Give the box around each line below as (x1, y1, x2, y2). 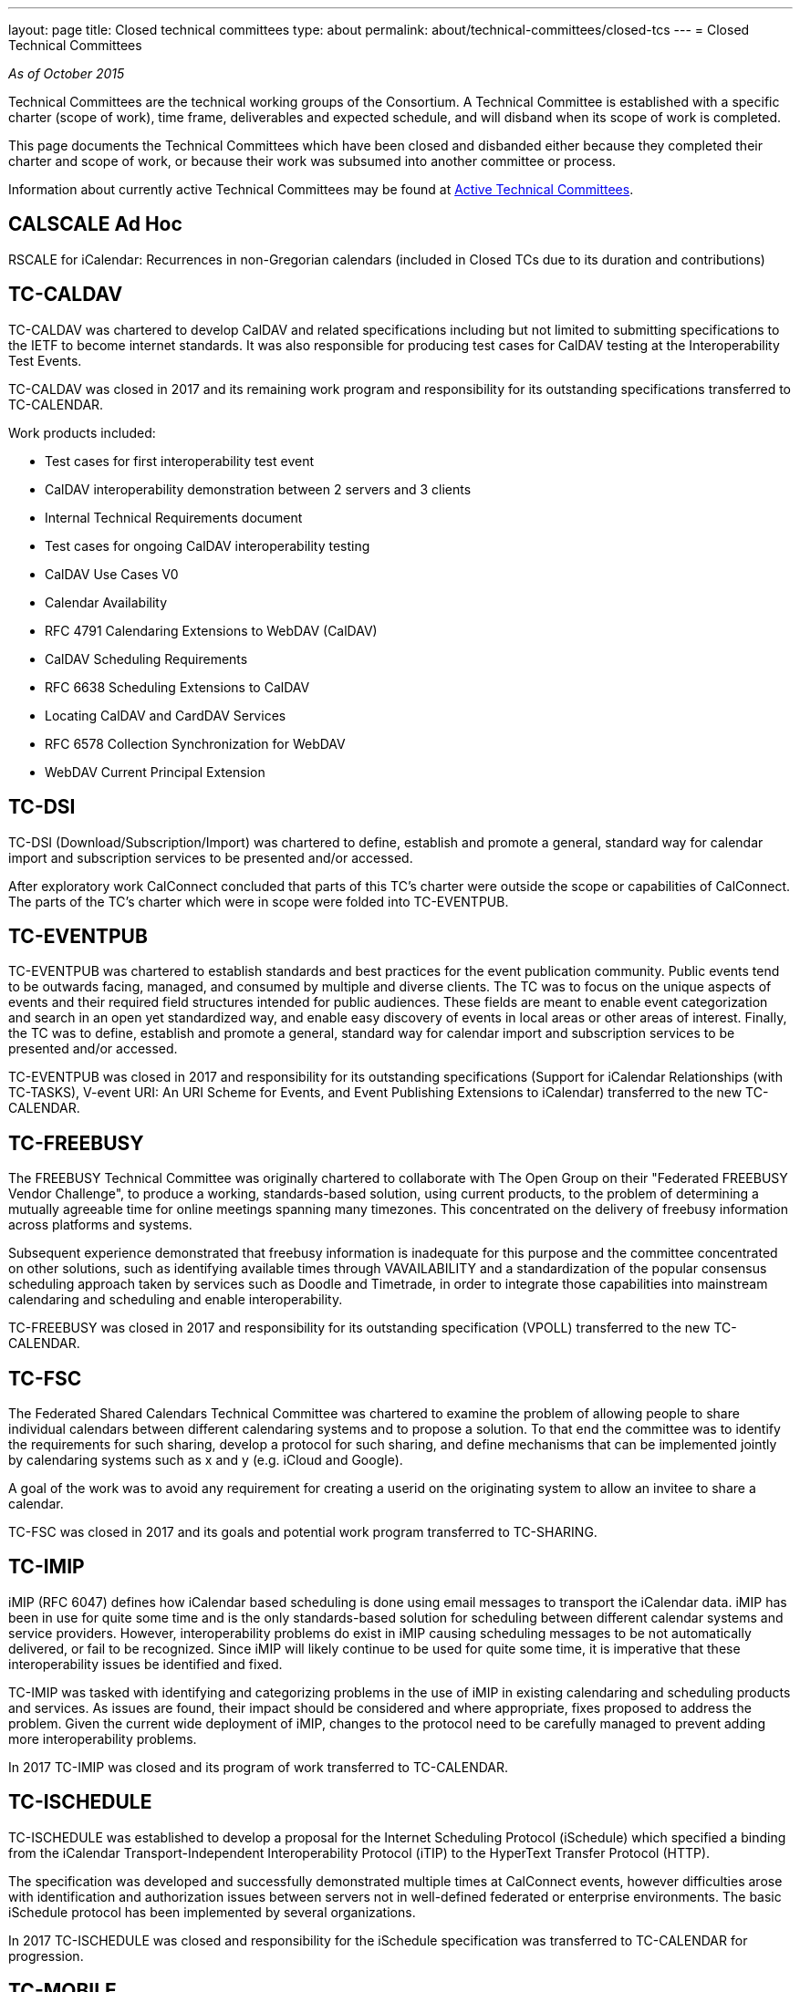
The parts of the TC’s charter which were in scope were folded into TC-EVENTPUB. (8, 893, 509, 909)
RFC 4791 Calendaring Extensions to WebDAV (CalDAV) (45, 622, 378, 638)
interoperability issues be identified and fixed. (8, 1655, 283, 1672)
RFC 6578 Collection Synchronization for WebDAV (45, 735, 346, 752)
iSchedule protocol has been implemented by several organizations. (8, 1904, 416, 1920)
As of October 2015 (8, 66, 125, 81)
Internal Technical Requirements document (45, 509, 303, 525)
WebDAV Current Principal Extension (45, 763, 265, 780)
